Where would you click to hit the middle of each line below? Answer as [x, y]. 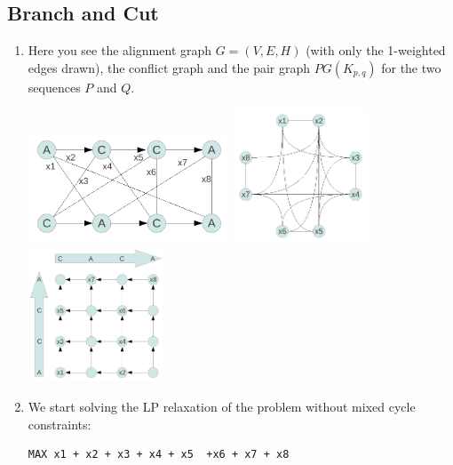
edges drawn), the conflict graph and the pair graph [169, 67]
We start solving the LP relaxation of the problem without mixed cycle [222, 406]
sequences [54, 87]
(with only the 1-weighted [376, 50]
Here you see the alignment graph [120, 50]
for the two [411, 67]
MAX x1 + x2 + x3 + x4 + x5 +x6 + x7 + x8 [159, 455]
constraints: [60, 424]
